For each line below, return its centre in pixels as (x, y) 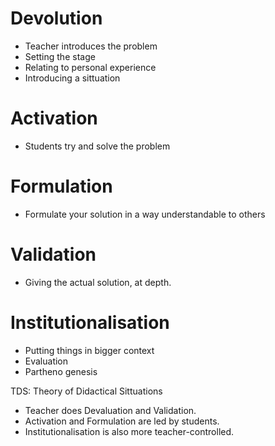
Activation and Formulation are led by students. (122, 421)
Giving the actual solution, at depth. (98, 282)
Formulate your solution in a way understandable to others (145, 214)
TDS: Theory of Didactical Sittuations (86, 391)
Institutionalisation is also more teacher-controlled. (129, 431)
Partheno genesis (61, 371)
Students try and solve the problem (97, 146)
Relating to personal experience (90, 67)
